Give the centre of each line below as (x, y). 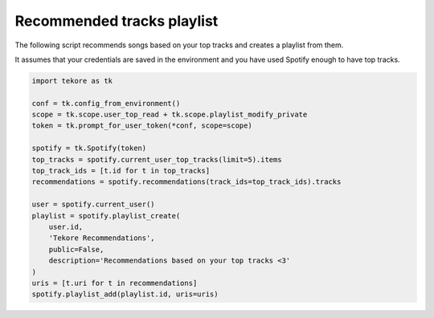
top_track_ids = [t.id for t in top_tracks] (121, 171)
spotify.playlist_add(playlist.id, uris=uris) (125, 294)
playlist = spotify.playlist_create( (106, 216)
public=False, (76, 249)
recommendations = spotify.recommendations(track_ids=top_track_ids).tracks (186, 182)
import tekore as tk (72, 81)
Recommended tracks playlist (117, 21)
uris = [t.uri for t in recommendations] (115, 283)
